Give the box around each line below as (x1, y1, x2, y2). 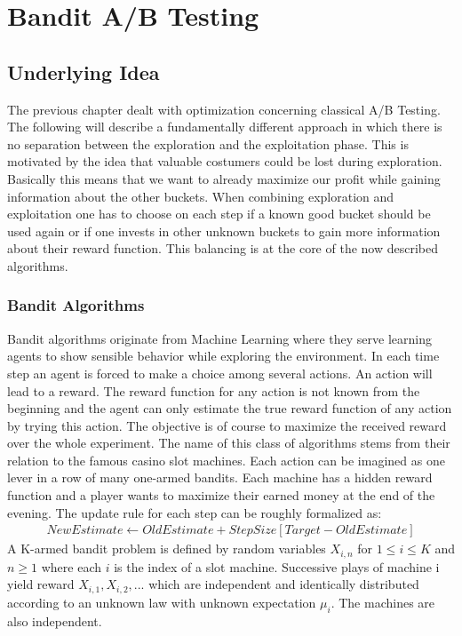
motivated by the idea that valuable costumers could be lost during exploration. (7, 152, 442, 171)
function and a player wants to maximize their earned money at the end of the (7, 486, 435, 505)
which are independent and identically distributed (148, 575, 419, 593)
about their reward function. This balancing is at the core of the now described (7, 239, 439, 258)
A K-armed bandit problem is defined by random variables (7, 539, 326, 558)
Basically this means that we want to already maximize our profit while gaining (7, 169, 441, 187)
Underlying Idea (7, 58, 160, 85)
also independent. (7, 611, 102, 630)
